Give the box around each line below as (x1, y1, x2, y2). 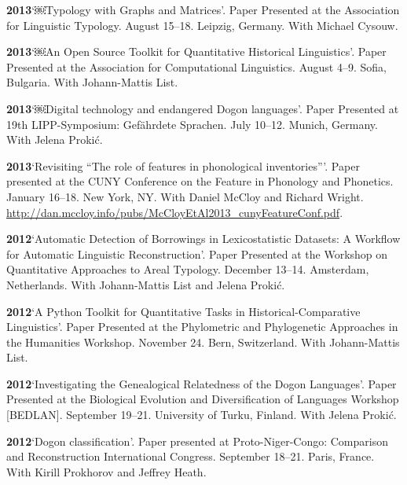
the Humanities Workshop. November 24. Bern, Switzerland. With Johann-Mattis (6, 333, 400, 350)
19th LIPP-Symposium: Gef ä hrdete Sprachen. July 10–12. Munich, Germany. (6, 116, 378, 132)
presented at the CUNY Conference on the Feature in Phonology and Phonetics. (6, 173, 394, 189)
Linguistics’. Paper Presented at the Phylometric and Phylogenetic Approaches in (6, 318, 398, 335)
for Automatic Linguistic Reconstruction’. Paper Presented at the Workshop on (6, 245, 388, 262)
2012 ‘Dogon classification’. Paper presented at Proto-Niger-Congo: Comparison (6, 432, 388, 449)
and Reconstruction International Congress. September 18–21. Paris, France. (6, 448, 375, 465)
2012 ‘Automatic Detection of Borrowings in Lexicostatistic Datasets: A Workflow (6, 230, 401, 247)
